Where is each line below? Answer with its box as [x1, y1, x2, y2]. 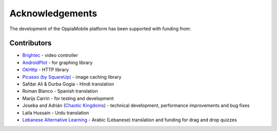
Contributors [9, 39, 52, 48]
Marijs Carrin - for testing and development [22, 95, 114, 101]
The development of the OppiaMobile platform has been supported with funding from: [9, 26, 191, 32]
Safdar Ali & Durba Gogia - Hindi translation [22, 81, 114, 87]
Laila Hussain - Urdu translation [22, 110, 89, 116]
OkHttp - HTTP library [22, 67, 69, 73]
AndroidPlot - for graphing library [22, 59, 93, 65]
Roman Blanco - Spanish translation [22, 88, 98, 94]
